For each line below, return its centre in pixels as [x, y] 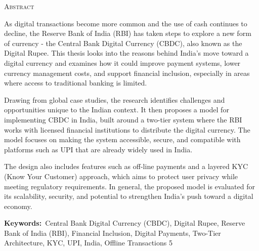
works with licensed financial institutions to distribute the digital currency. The [127, 129]
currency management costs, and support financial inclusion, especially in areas [127, 73]
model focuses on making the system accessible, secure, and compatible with [122, 139]
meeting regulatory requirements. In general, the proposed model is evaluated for [129, 186]
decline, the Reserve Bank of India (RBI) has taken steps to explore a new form [128, 33]
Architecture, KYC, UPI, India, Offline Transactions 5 [88, 243]
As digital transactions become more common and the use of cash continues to [126, 23]
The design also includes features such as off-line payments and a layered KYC [126, 166]
